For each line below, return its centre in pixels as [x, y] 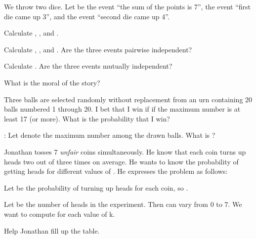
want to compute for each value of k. [60, 214]
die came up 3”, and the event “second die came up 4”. [87, 16]
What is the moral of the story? [52, 82]
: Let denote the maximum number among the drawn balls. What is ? [110, 135]
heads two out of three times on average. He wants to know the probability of [121, 161]
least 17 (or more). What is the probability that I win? [87, 118]
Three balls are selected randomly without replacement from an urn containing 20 [128, 99]
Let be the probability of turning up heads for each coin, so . [96, 187]
